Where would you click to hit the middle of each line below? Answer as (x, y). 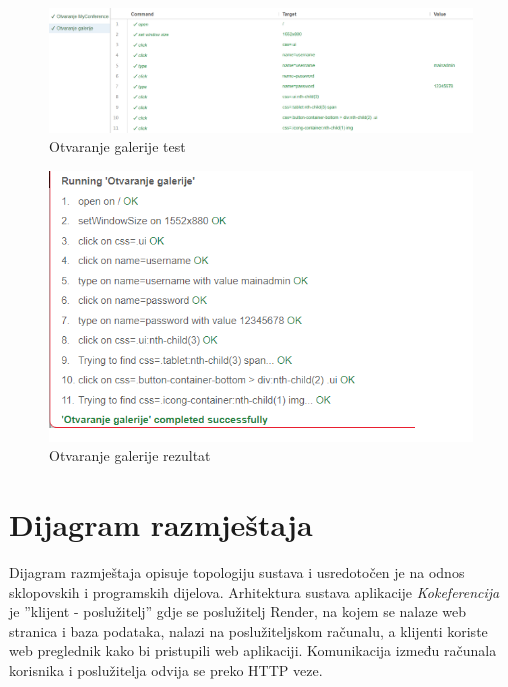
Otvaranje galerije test (117, 146)
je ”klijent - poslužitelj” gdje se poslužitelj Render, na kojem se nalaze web (238, 611)
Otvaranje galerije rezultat (130, 455)
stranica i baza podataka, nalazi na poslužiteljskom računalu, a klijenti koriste (248, 630)
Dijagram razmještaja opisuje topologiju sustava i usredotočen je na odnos (237, 572)
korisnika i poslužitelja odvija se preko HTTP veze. (166, 670)
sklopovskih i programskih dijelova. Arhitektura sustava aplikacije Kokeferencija (254, 591)
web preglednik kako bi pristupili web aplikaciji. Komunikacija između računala (253, 650)
